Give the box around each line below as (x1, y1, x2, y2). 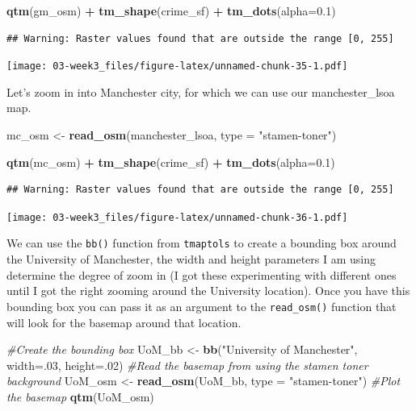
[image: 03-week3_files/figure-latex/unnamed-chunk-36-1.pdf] (6, 211, 348, 223)
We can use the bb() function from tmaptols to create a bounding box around (6, 235, 397, 251)
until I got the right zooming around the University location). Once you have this (6, 282, 410, 299)
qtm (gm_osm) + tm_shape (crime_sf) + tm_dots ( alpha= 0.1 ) (6, 2, 336, 19)
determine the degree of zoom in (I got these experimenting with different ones (6, 266, 397, 283)
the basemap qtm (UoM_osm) (6, 388, 154, 405)
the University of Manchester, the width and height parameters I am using (6, 251, 376, 268)
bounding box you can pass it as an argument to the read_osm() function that (6, 297, 397, 314)
